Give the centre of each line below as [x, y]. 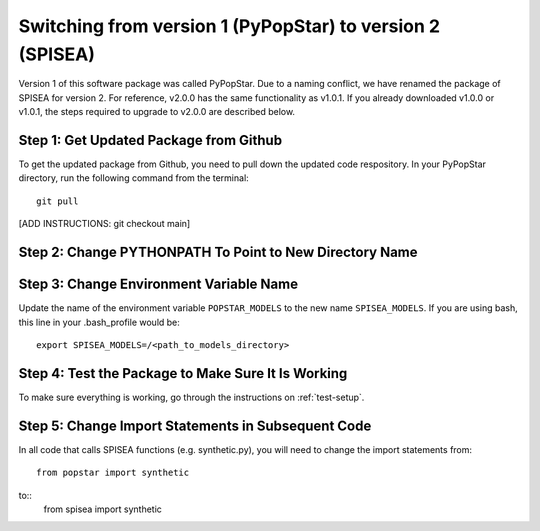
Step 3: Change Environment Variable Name [158, 284]
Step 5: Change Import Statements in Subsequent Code [195, 425]
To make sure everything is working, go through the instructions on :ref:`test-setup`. [191, 397]
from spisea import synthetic [102, 509]
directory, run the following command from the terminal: [133, 178]
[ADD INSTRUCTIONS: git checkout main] [104, 224]
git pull [57, 201]
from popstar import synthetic [113, 473]
